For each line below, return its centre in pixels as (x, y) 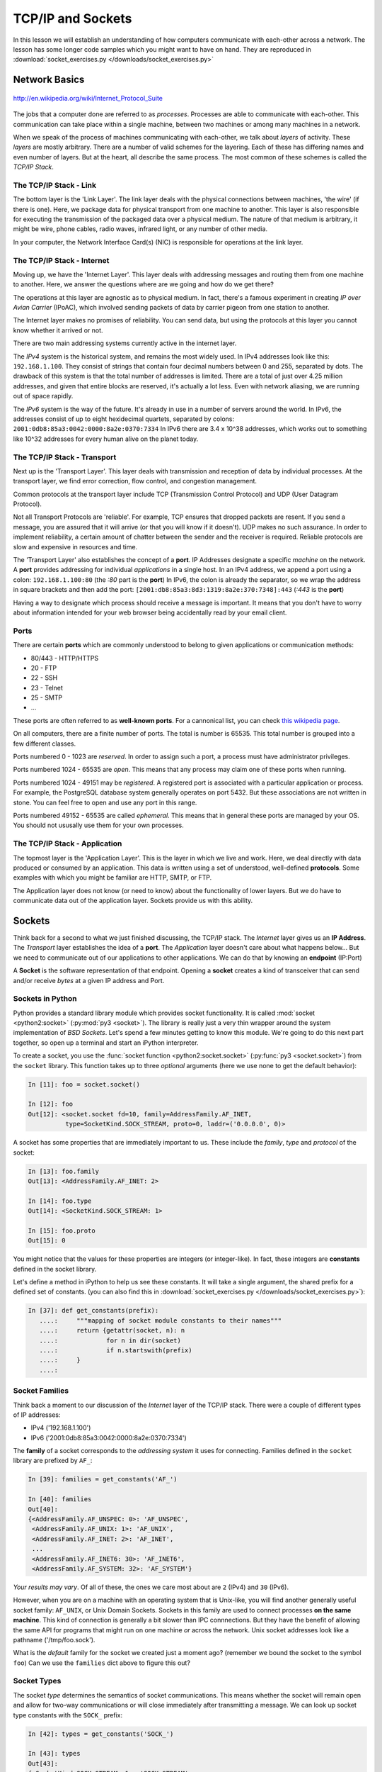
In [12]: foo (51, 1104)
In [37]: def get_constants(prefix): (93, 1311)
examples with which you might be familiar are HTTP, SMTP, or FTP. (112, 877)
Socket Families (41, 1391)
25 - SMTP (47, 697)
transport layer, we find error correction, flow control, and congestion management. (135, 481)
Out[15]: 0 (47, 1241)
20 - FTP (44, 668)
